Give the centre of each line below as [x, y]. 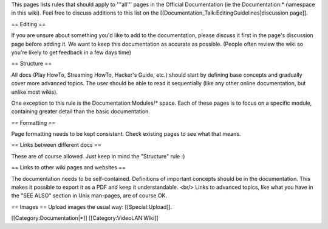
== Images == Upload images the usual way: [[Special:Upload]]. [92, 206]
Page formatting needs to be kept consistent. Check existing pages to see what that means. [126, 134]
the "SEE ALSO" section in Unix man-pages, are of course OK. [89, 196]
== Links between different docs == [56, 145]
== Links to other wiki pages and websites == [68, 167]
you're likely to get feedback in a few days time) [71, 52]
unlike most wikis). [34, 92]
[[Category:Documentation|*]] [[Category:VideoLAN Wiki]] [85, 218]
